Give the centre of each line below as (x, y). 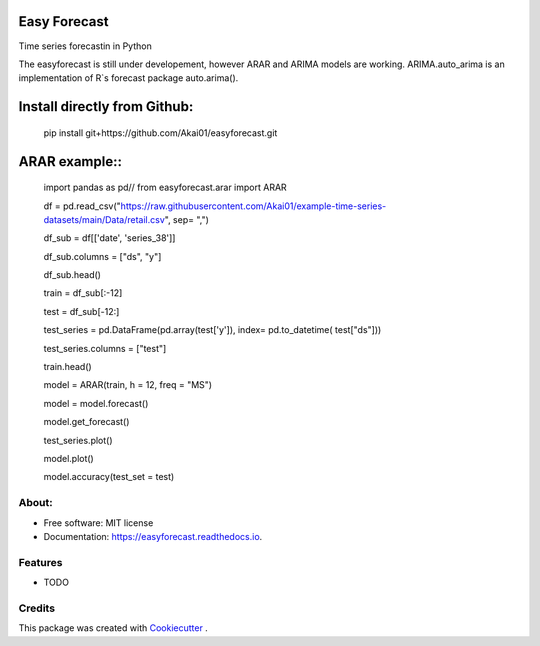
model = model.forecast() (96, 403)
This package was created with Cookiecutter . (113, 628)
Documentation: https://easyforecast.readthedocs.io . (153, 536)
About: (36, 503)
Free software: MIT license (98, 522)
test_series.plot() (78, 440)
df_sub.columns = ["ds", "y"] (102, 256)
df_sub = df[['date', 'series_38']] (109, 238)
